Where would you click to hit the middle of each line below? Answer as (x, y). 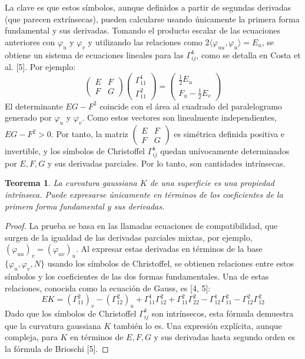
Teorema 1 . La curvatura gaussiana (71, 183)
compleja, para (31, 337)
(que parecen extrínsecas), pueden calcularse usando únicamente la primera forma (152, 19)
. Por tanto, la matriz (89, 134)
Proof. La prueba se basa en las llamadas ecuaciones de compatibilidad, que (141, 226)
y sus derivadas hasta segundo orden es (224, 337)
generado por (28, 117)
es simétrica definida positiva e (229, 134)
